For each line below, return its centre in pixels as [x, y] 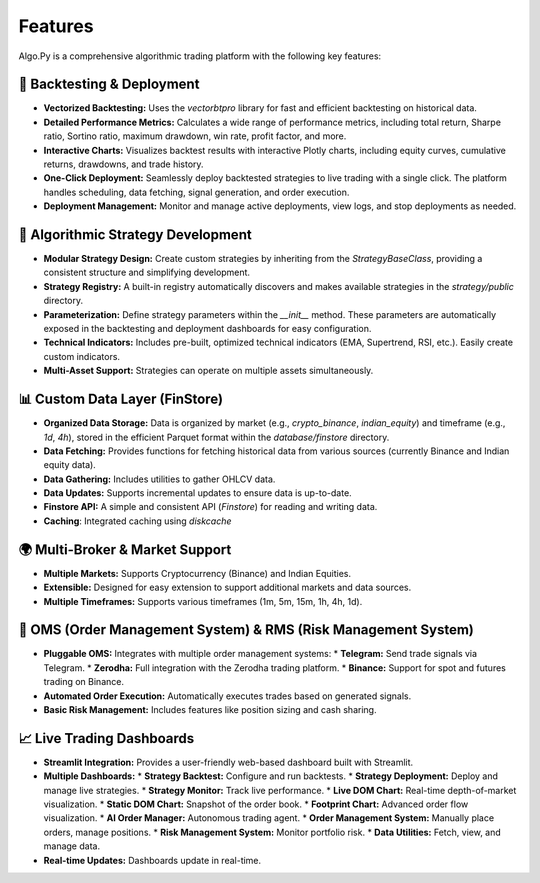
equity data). [70, 465]
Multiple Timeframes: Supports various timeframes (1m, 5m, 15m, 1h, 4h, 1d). [203, 601]
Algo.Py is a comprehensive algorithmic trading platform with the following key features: [200, 56]
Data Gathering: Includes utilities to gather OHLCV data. [159, 479]
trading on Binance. [84, 682]
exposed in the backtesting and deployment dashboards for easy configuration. [207, 329]
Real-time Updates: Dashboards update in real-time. [152, 860]
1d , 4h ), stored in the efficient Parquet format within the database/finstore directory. [216, 437]
